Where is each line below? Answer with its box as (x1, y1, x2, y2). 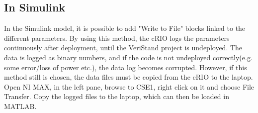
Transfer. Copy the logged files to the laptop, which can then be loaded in (4, 91, 229, 102)
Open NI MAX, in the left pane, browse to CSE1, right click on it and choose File (4, 81, 255, 92)
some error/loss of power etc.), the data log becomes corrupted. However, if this (4, 62, 247, 72)
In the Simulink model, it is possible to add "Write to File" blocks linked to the (4, 23, 246, 33)
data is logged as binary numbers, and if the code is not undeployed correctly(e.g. (4, 52, 253, 62)
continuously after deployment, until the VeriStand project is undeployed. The (4, 42, 243, 53)
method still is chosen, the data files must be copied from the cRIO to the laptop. (4, 72, 253, 82)
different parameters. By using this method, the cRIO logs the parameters (4, 32, 230, 43)
